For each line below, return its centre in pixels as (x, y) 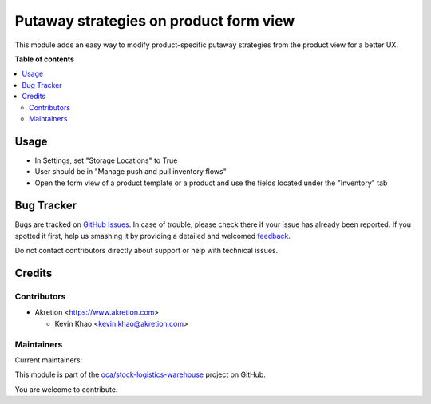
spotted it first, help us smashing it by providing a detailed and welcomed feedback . (153, 236)
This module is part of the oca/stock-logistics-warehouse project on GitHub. (140, 374)
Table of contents (45, 59)
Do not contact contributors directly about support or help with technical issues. (146, 251)
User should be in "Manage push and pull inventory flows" (130, 172)
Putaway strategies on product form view (155, 21)
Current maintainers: (49, 360)
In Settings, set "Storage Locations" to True (106, 160)
